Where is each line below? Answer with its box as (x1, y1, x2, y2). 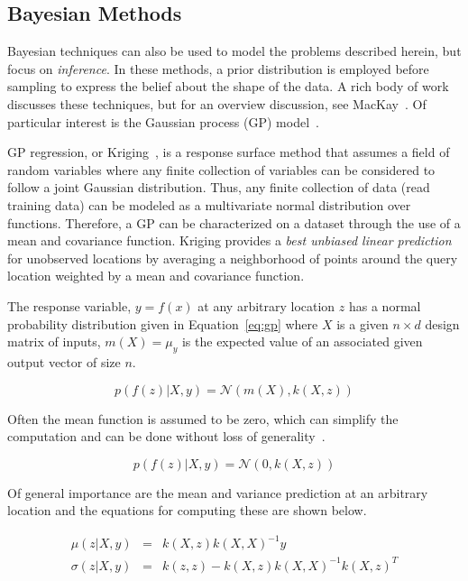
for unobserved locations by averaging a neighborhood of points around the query (7, 248, 458, 267)
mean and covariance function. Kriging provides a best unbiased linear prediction (7, 231, 452, 250)
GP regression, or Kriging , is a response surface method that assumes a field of (7, 143, 450, 161)
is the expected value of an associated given (181, 332, 423, 351)
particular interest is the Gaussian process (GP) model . (7, 112, 319, 131)
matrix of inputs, (7, 332, 101, 351)
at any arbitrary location (197, 296, 335, 315)
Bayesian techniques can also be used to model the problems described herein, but (7, 41, 462, 60)
